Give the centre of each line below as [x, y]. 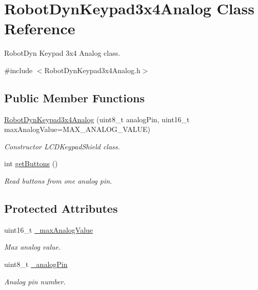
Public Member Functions [74, 97]
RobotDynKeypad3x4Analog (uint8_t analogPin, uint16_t [97, 119]
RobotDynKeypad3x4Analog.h [92, 70]
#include [18, 70]
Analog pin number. [35, 281]
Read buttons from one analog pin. [58, 181]
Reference [40, 28]
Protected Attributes [61, 208]
